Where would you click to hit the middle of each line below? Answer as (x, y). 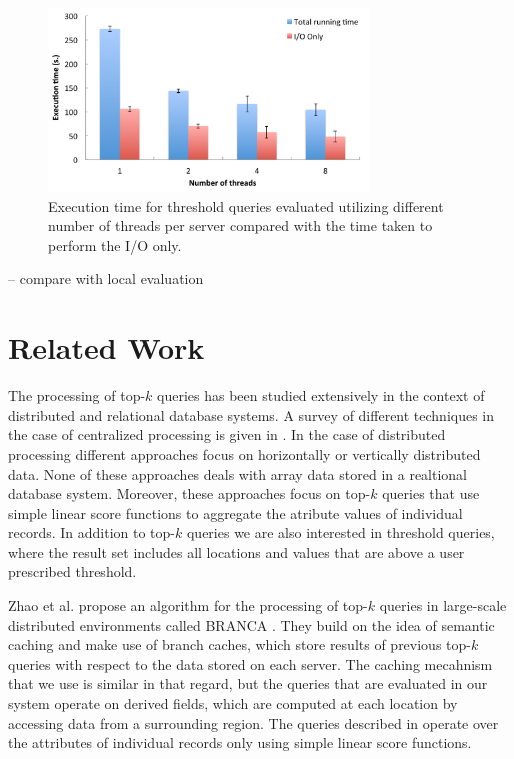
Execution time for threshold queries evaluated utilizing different (246, 205)
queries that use (431, 493)
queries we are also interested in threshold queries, (340, 532)
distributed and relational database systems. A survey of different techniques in (251, 414)
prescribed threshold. (72, 571)
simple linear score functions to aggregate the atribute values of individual (235, 512)
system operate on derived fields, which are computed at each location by (233, 703)
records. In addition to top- (92, 532)
